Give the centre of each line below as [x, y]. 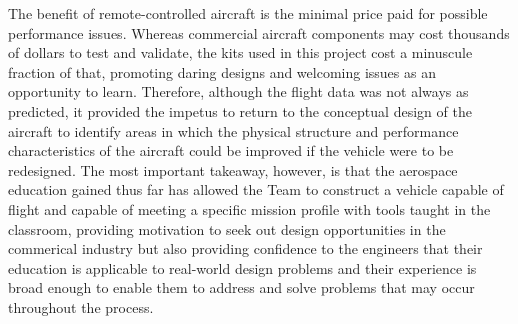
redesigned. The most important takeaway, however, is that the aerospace [233, 169]
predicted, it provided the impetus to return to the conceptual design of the [240, 110]
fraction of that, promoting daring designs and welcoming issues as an [222, 71]
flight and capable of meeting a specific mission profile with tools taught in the [249, 208]
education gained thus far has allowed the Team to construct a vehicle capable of [256, 189]
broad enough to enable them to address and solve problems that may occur [241, 287]
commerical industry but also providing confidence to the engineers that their [245, 248]
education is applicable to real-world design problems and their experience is [242, 267]
